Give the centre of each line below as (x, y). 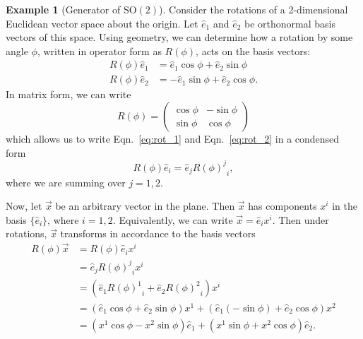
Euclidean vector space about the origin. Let (102, 23)
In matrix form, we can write (69, 94)
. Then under (300, 219)
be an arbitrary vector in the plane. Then (145, 206)
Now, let (24, 206)
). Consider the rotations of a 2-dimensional (254, 9)
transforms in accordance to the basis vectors (158, 233)
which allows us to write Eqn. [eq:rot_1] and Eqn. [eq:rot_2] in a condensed (173, 139)
